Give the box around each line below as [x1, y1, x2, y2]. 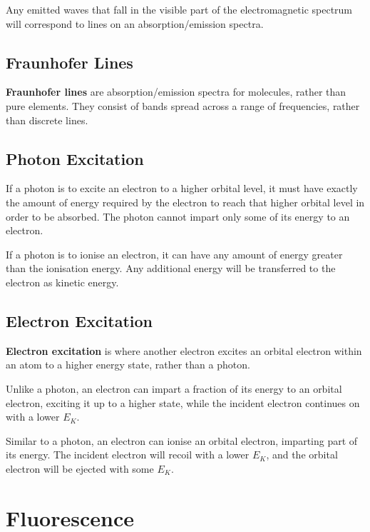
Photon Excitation [6, 147, 144, 169]
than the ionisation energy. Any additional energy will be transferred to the [6, 261, 336, 276]
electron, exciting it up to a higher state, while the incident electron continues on [6, 395, 360, 410]
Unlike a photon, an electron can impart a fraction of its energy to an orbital [6, 381, 342, 396]
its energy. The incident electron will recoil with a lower [6, 447, 250, 462]
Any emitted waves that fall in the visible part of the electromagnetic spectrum [6, 2, 353, 16]
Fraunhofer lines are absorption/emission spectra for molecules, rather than [6, 84, 346, 99]
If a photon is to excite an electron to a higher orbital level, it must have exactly [6, 181, 358, 196]
